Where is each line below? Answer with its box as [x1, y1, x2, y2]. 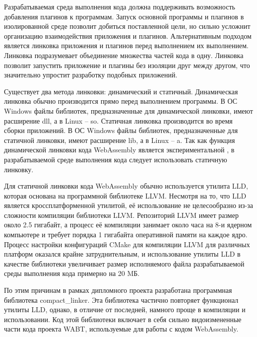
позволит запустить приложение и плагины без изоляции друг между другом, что [4, 60, 250, 70]
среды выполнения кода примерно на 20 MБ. [4, 268, 140, 278]
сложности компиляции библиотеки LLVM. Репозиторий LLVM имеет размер [4, 209, 239, 220]
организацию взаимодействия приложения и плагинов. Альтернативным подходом [4, 30, 252, 41]
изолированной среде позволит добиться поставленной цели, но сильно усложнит [4, 21, 251, 31]
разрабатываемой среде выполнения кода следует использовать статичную [4, 154, 227, 164]
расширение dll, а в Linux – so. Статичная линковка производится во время [4, 115, 233, 126]
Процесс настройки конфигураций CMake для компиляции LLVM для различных [4, 239, 250, 249]
